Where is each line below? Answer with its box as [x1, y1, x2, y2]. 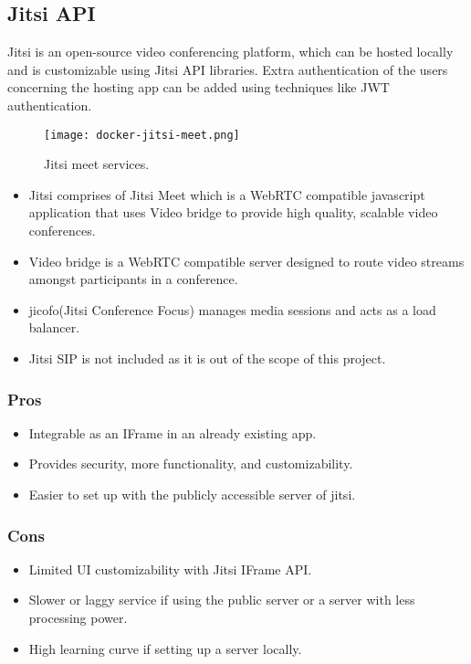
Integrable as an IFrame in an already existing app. [28, 423, 317, 442]
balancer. [28, 318, 80, 337]
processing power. [28, 607, 128, 627]
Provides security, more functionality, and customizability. [28, 454, 353, 473]
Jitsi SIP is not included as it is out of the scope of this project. [28, 348, 386, 367]
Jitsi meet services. [44, 154, 150, 174]
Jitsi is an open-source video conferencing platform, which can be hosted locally [7, 42, 454, 61]
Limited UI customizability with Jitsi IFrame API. [28, 559, 312, 578]
